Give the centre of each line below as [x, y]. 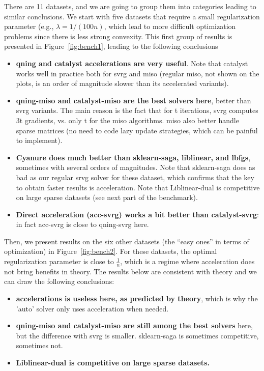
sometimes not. [39, 345]
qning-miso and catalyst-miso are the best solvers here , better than [134, 100]
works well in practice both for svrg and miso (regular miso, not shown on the [138, 73]
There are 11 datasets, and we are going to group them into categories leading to [130, 6]
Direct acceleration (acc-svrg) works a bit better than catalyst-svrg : [137, 214]
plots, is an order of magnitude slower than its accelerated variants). [122, 83]
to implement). [39, 140]
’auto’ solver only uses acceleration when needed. [92, 308]
